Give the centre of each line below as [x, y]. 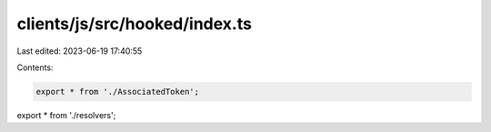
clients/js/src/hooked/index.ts [134, 24]
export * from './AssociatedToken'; [118, 91]
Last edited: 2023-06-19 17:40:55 [80, 51]
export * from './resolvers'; [66, 115]
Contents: [35, 67]
